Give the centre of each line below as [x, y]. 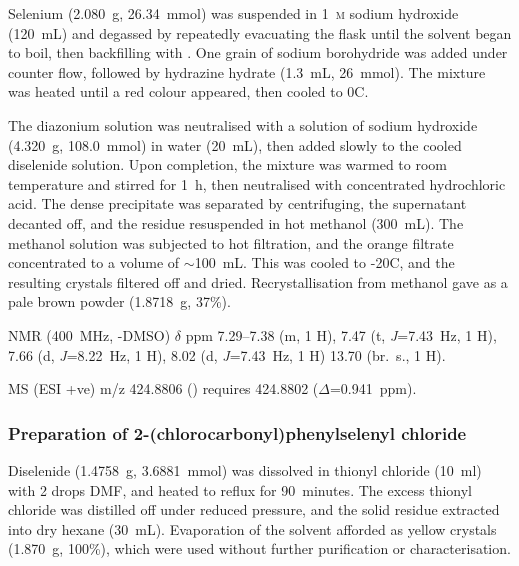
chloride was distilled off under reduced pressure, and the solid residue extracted [254, 509]
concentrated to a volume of [94, 262]
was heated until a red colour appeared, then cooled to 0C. [188, 91]
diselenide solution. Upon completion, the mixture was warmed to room [228, 164]
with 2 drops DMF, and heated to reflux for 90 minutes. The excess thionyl [240, 489]
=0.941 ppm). [373, 388]
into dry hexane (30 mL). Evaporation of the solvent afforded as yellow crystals [252, 528]
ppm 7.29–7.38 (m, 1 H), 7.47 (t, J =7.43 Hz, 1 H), [341, 334]
